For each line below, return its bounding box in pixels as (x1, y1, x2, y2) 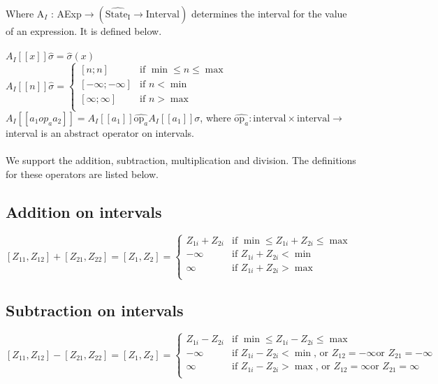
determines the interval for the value (191, 6, 347, 20)
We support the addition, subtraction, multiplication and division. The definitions (6, 153, 356, 168)
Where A (6, 6, 45, 20)
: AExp (51, 6, 82, 20)
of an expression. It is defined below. (6, 24, 162, 38)
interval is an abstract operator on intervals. (6, 126, 194, 140)
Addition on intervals (6, 200, 162, 222)
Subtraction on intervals (6, 299, 184, 320)
